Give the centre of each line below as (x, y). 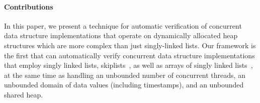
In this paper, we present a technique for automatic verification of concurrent (123, 25)
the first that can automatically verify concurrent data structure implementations (129, 55)
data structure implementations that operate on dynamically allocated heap (121, 35)
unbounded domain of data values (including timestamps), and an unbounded (124, 85)
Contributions (29, 6)
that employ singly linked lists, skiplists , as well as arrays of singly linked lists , (128, 65)
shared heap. (24, 94)
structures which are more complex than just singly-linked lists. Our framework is (130, 45)
